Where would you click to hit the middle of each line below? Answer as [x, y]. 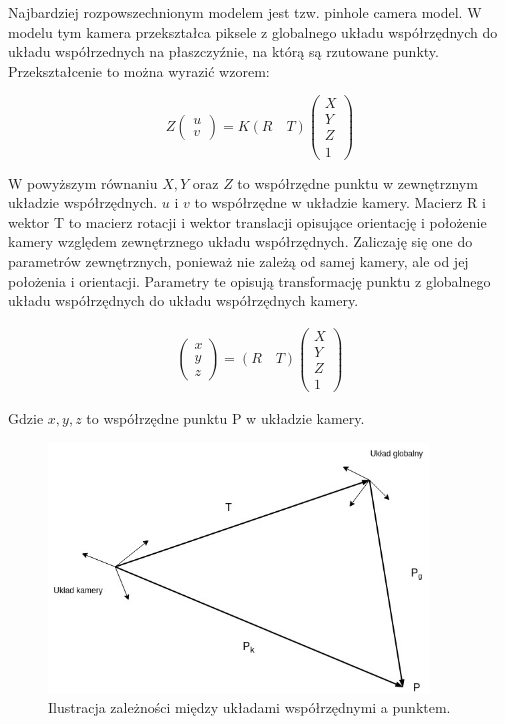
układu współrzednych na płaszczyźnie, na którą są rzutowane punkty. [223, 51]
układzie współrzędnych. [83, 202]
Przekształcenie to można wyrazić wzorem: [139, 70]
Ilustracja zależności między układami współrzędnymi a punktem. [249, 707]
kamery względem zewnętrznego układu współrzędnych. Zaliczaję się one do [240, 241]
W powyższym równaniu [83, 182]
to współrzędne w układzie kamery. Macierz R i [340, 202]
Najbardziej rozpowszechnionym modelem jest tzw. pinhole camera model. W [245, 12]
